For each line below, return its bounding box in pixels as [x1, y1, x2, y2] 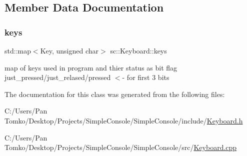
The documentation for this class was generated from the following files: [4, 88, 225, 99]
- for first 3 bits [122, 72, 169, 82]
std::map [4, 45, 31, 55]
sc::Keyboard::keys [110, 45, 167, 55]
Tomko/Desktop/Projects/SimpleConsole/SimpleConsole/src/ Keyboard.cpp [4, 142, 237, 152]
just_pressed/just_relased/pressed [4, 72, 111, 82]
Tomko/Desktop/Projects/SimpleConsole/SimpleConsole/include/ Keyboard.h [4, 115, 243, 125]
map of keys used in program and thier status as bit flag [4, 62, 177, 72]
